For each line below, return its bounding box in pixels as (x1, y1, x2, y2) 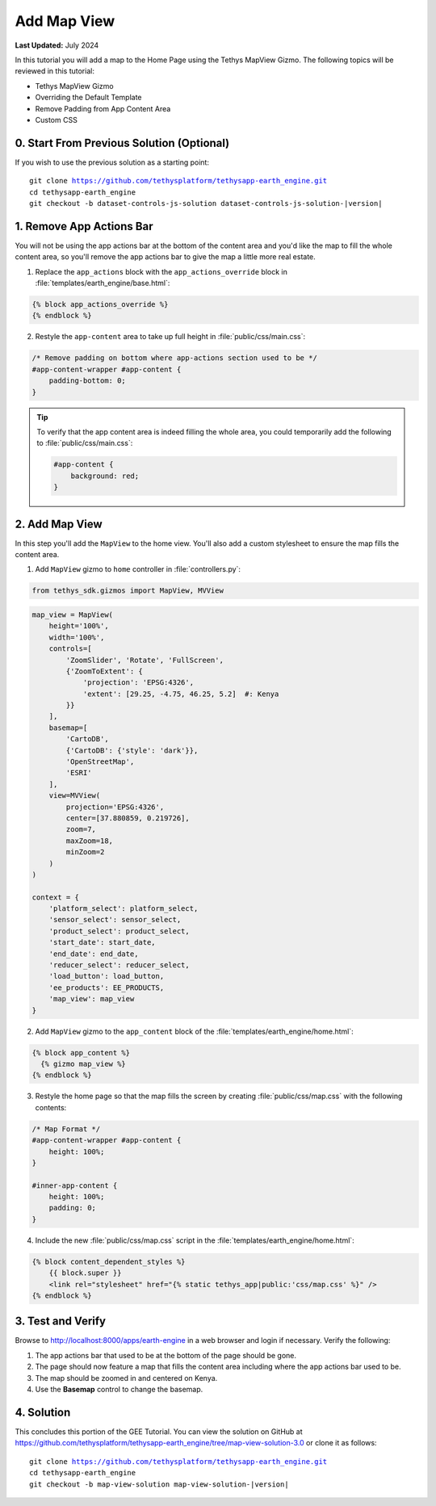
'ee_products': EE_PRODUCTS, (48, 983, 165, 992)
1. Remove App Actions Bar (15, 219, 153, 233)
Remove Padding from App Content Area (35, 103, 171, 113)
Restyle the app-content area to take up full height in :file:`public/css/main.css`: (35, 332, 306, 342)
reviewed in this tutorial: (15, 66, 94, 76)
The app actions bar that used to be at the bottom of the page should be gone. (35, 1350, 296, 1360)
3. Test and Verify (15, 1315, 107, 1328)
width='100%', (48, 632, 105, 642)
